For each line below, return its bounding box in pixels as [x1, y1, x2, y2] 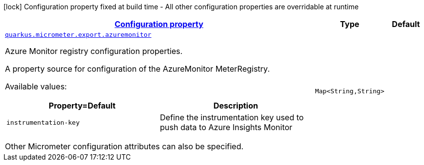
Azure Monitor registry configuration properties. [5, 46, 183, 56]
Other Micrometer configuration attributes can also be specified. [5, 141, 244, 151]
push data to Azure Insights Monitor [160, 122, 293, 132]
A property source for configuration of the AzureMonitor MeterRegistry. [5, 64, 270, 74]
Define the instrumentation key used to [160, 112, 304, 122]
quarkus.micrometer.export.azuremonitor [5, 31, 152, 38]
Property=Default [49, 101, 116, 110]
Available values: [5, 82, 67, 91]
